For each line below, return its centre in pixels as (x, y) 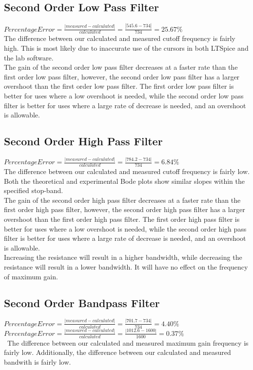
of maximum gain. (31, 276)
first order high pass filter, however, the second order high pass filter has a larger (125, 209)
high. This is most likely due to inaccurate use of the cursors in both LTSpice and (126, 48)
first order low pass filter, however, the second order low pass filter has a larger (122, 76)
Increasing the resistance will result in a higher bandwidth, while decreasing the (123, 257)
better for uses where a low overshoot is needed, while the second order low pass (124, 95)
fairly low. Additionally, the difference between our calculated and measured (117, 352)
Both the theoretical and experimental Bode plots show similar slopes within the (124, 181)
